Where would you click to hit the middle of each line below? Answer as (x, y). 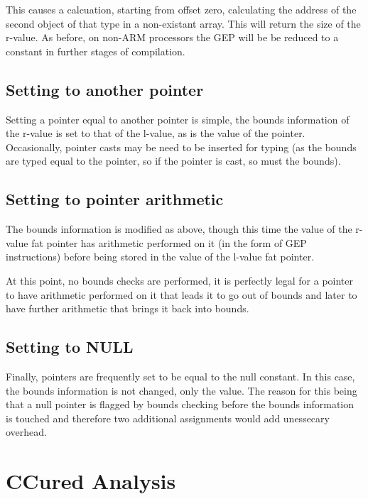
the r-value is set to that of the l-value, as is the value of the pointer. (156, 133)
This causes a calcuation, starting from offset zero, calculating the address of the (181, 9)
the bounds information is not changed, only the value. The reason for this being (182, 390)
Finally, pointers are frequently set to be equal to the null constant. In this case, (180, 376)
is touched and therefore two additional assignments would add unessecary (168, 418)
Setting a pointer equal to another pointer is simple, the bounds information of (178, 119)
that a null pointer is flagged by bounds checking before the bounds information (180, 404)
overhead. (26, 432)
